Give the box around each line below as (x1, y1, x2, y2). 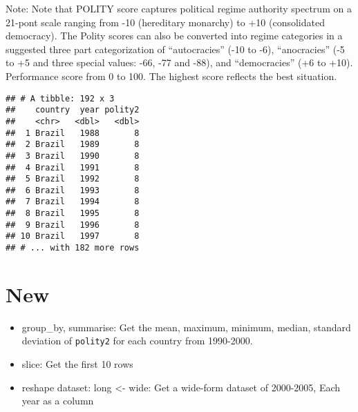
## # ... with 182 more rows (6, 243, 140, 253)
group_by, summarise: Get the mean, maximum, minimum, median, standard (21, 320, 351, 334)
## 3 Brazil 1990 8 (6, 150, 140, 161)
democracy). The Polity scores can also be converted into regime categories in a (6, 28, 343, 43)
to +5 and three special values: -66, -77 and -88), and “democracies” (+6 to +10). (6, 55, 353, 70)
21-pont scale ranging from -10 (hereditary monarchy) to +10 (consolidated (6, 14, 325, 29)
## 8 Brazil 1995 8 (6, 208, 140, 219)
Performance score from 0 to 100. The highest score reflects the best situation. (6, 68, 337, 83)
